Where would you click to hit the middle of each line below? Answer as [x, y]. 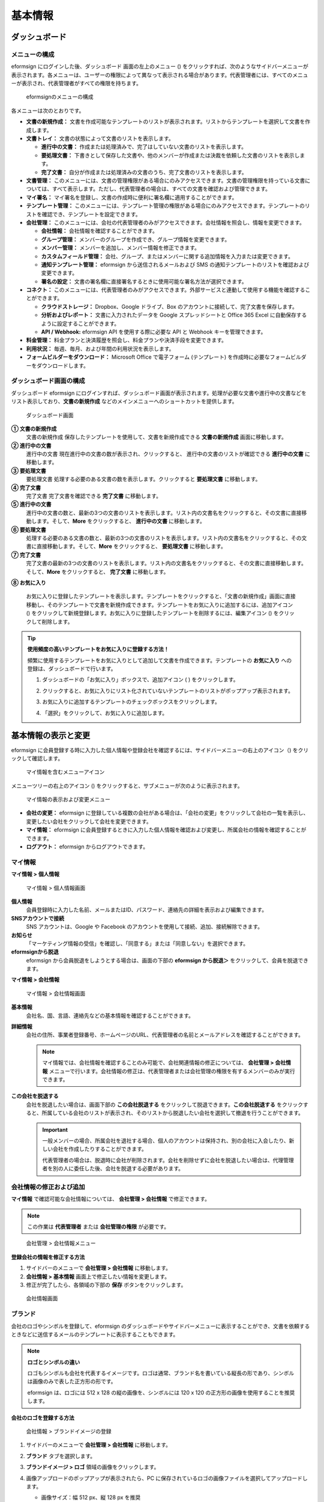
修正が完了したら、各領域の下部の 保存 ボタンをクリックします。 [106, 1285]
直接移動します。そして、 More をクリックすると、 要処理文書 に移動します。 [131, 546]
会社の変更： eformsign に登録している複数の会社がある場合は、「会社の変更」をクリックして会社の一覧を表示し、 [167, 813]
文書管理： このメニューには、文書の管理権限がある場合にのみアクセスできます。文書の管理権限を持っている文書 [166, 181]
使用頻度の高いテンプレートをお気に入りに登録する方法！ [98, 649]
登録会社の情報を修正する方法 [48, 1257]
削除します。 [57, 621]
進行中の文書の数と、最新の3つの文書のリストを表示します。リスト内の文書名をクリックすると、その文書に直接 [164, 512]
